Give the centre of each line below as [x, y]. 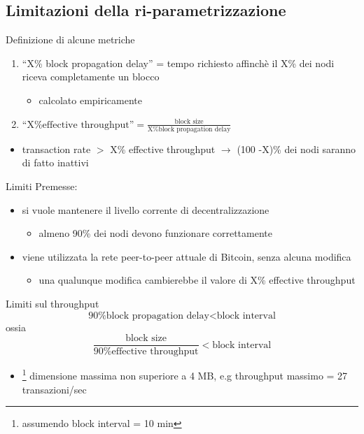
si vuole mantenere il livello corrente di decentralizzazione [146, 209]
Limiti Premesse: [42, 186]
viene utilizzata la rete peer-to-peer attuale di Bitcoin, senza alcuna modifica [187, 256]
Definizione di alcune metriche [70, 39]
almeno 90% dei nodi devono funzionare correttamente [155, 233]
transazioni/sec [54, 389]
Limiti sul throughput [52, 304]
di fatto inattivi [55, 162]
